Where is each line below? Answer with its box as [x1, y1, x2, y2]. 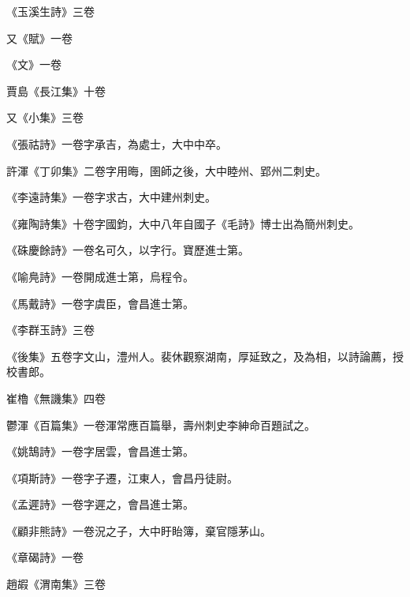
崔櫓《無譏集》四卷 [6, 389, 106, 406]
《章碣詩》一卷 [6, 549, 84, 565]
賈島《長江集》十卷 [6, 82, 106, 99]
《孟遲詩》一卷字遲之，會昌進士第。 [6, 496, 194, 513]
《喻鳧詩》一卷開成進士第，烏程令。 [6, 268, 194, 284]
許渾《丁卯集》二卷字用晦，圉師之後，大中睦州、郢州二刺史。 [6, 162, 326, 178]
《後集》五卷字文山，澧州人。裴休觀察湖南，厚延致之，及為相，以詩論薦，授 [6, 347, 404, 364]
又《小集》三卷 [6, 109, 84, 126]
